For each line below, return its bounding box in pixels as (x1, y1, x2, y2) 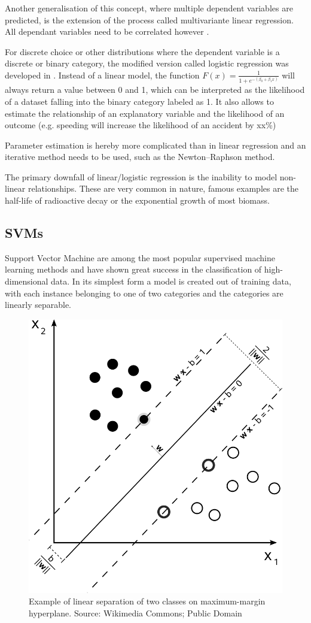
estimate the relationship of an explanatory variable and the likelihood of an (5, 107, 285, 119)
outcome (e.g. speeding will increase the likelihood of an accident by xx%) (5, 119, 276, 131)
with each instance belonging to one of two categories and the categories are (5, 286, 283, 299)
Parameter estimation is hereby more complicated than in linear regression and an (5, 138, 306, 151)
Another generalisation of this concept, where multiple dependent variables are (5, 2, 293, 14)
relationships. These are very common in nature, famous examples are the (28, 182, 298, 195)
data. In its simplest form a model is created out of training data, (51, 275, 291, 288)
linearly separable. (5, 298, 72, 311)
